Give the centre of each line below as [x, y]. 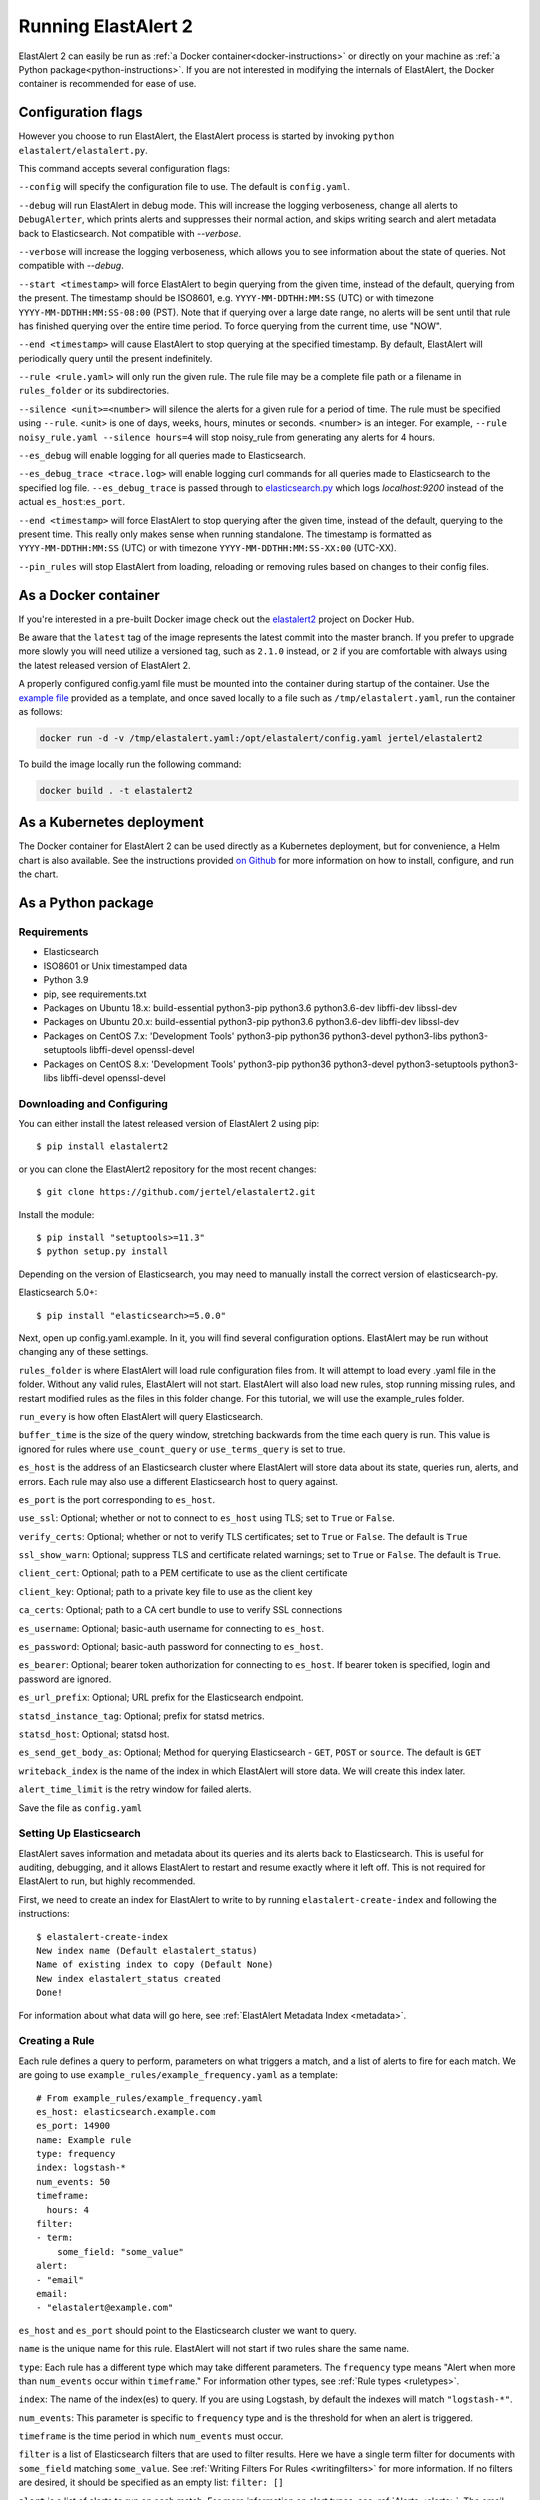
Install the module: [56, 1214]
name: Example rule [84, 2139]
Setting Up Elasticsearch [79, 1833]
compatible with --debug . [71, 266]
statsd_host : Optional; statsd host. [94, 1734]
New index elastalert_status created [129, 1978]
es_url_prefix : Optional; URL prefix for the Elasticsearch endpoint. [161, 1697]
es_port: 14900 [73, 2126]
